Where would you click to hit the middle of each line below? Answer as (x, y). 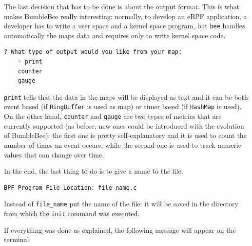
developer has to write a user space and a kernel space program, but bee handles (125, 26)
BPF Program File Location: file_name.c (70, 188)
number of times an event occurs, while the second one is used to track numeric (123, 145)
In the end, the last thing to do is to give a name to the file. (94, 171)
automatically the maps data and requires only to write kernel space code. (115, 35)
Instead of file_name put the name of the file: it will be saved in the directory (121, 204)
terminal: (18, 239)
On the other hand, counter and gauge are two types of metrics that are (113, 116)
